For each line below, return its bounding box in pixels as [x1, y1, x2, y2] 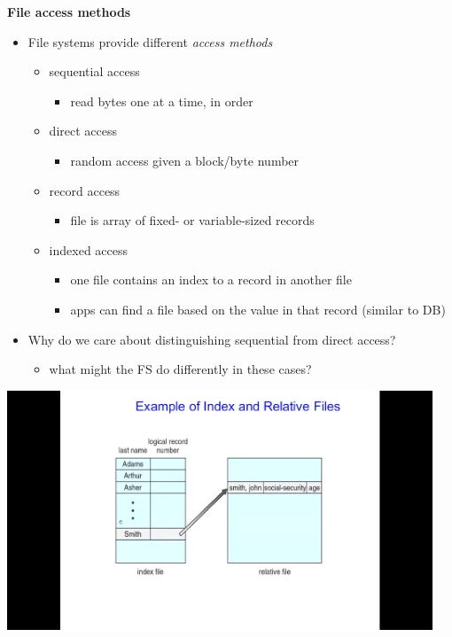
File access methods [7, 3, 131, 20]
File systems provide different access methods [27, 32, 273, 50]
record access [49, 181, 121, 199]
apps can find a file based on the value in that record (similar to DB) [70, 299, 446, 318]
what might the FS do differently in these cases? [49, 360, 312, 378]
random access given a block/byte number [70, 151, 300, 169]
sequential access [49, 62, 140, 81]
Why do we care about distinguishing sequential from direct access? [27, 330, 396, 348]
